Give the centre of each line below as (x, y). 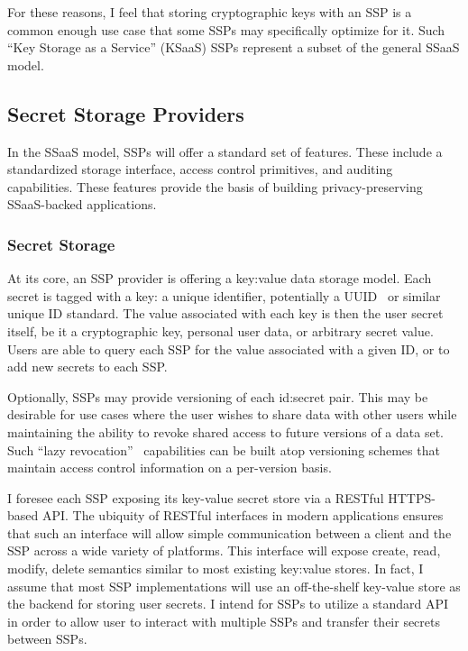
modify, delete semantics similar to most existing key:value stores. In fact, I (216, 568)
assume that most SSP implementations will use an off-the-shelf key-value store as (234, 586)
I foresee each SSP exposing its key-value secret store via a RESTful (196, 497)
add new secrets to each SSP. (87, 367)
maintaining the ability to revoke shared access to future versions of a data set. (225, 431)
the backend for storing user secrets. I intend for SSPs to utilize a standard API (228, 604)
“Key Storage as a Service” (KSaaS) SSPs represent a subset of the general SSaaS (234, 47)
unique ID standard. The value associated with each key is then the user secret (225, 313)
